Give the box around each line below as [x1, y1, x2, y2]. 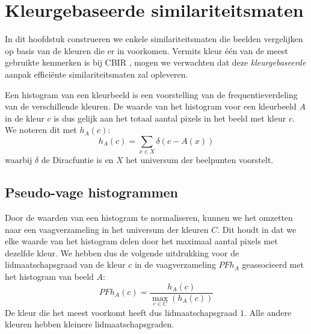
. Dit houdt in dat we [217, 223, 297, 235]
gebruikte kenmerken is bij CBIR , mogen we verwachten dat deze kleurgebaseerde [5, 56, 306, 69]
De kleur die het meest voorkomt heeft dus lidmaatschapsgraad [5, 306, 238, 318]
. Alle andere [244, 306, 292, 318]
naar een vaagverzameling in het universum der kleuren [5, 223, 209, 235]
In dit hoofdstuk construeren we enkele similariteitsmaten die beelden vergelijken [5, 32, 303, 45]
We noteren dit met [5, 123, 77, 136]
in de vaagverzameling [134, 258, 216, 271]
